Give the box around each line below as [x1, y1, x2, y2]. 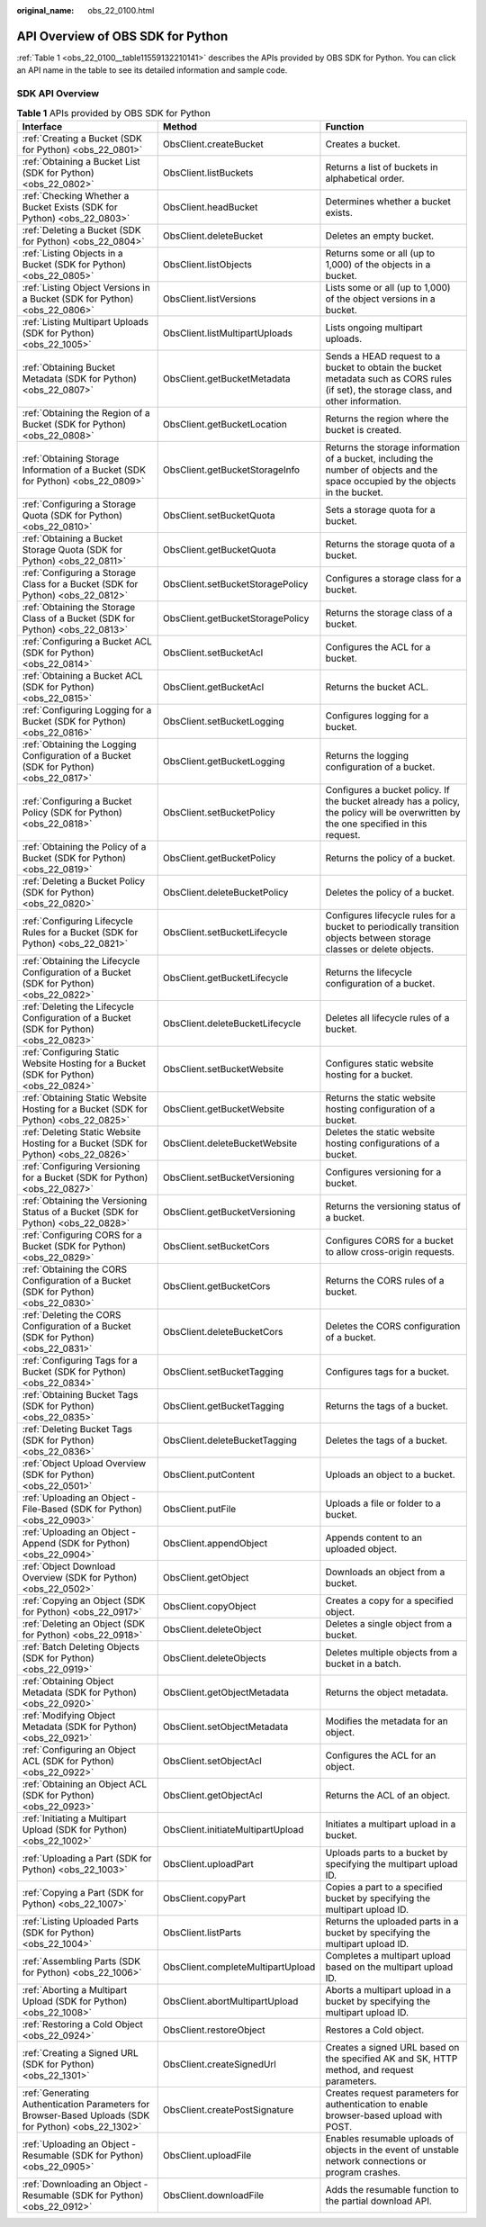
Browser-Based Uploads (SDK [22, 2109, 150, 2122]
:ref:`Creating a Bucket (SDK [22, 131, 143, 144]
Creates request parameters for [325, 2087, 459, 2099]
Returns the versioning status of [325, 1200, 461, 1213]
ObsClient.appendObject [162, 1537, 268, 1549]
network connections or [325, 2154, 427, 2167]
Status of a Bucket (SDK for [22, 1205, 139, 1218]
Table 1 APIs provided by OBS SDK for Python [16, 106, 211, 119]
